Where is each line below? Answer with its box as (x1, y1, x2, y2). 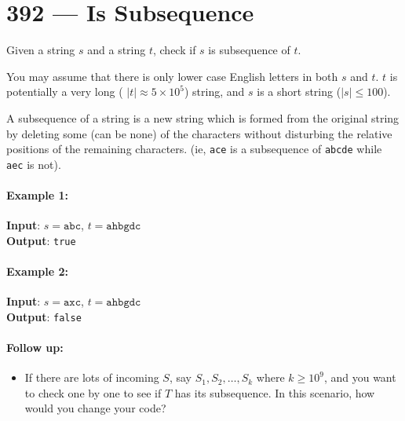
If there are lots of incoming (24, 369, 159, 386)
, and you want (323, 369, 396, 386)
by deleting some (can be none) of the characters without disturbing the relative (6, 125, 392, 141)
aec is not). (6, 156, 61, 172)
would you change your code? (24, 400, 166, 416)
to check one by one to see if (24, 384, 162, 401)
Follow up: (6, 339, 64, 356)
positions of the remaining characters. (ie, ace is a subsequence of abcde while (6, 141, 382, 157)
